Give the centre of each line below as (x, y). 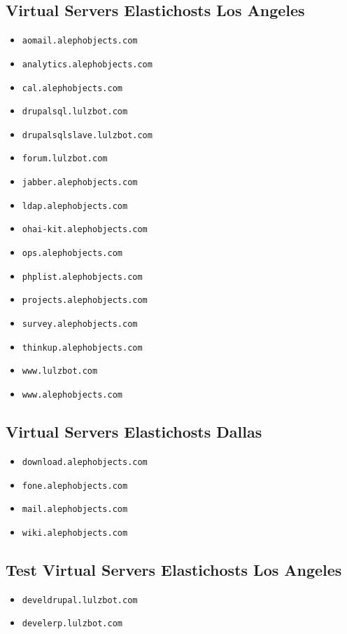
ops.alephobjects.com (72, 254)
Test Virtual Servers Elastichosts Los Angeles (174, 569)
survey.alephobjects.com (80, 324)
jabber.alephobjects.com (80, 183)
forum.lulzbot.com (65, 159)
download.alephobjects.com (85, 462)
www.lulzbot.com (60, 371)
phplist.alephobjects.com (82, 277)
